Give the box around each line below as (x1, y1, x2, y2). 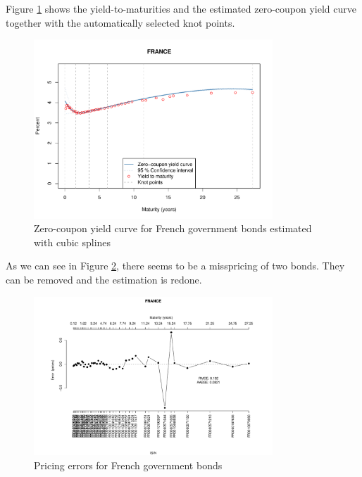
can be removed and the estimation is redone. (6, 272, 202, 286)
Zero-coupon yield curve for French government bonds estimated (34, 221, 312, 236)
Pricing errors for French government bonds (34, 458, 223, 473)
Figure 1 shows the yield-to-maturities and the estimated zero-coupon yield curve (6, 1, 357, 15)
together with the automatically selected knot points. (6, 15, 235, 30)
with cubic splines (34, 234, 111, 249)
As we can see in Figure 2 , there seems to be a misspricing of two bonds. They (6, 258, 345, 273)
